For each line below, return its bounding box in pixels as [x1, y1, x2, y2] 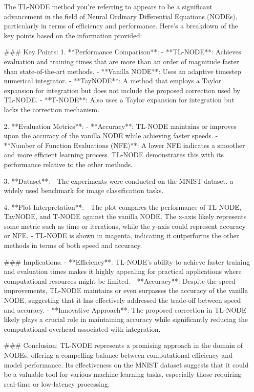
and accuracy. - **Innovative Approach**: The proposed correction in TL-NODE [4, 304, 247, 315]
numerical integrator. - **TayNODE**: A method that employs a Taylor [4, 75, 221, 86]
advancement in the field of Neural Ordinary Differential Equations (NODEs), [4, 11, 237, 21]
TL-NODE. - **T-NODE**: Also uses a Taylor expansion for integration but [4, 95, 234, 105]
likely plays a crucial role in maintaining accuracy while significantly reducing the [4, 314, 248, 324]
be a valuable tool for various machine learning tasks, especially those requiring [4, 369, 241, 379]
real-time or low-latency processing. [4, 378, 110, 389]
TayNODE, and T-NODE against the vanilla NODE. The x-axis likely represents [4, 211, 247, 221]
